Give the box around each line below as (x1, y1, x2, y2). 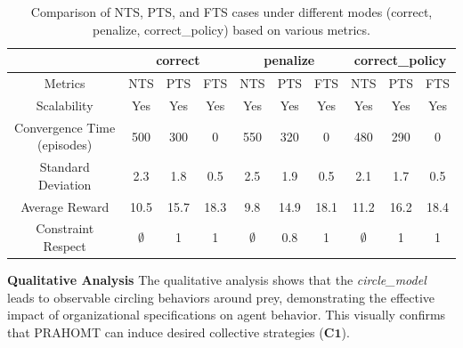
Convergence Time (14, 117, 116, 136)
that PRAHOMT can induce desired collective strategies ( (7, 322, 324, 341)
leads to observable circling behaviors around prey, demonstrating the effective (7, 287, 435, 306)
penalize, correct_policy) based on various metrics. (93, 20, 370, 38)
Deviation (38, 174, 92, 193)
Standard (39, 158, 90, 176)
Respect (43, 237, 86, 255)
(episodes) (37, 135, 93, 154)
